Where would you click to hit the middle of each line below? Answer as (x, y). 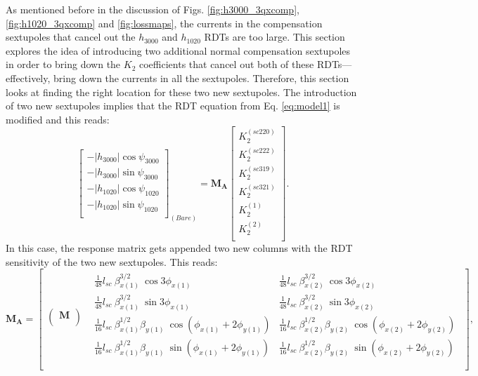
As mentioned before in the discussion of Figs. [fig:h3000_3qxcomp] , (153, 9)
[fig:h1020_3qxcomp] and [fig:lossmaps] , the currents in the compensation (164, 23)
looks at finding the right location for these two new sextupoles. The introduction (181, 92)
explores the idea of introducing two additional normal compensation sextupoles (178, 50)
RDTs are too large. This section (274, 37)
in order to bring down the (63, 64)
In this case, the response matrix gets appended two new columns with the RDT (179, 247)
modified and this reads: (58, 119)
